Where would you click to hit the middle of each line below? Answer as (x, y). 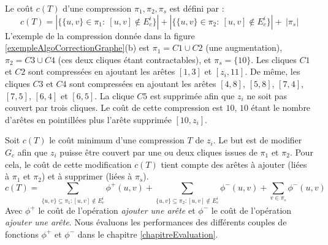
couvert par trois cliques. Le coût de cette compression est (114, 107)
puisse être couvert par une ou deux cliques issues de (158, 152)
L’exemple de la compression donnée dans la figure (100, 35)
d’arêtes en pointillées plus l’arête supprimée (88, 119)
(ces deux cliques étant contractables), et (135, 59)
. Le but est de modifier (257, 140)
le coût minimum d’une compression (117, 140)
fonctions (22, 234)
